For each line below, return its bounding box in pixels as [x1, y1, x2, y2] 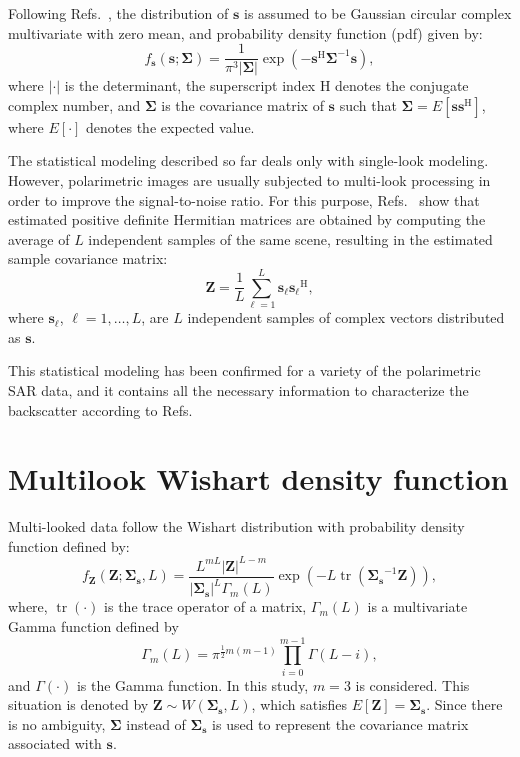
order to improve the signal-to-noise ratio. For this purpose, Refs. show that [8, 189, 480, 210]
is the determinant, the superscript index [64, 75, 316, 96]
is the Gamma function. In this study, [76, 674, 309, 695]
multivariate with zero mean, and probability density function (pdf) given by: [8, 22, 483, 43]
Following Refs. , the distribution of [8, 3, 229, 23]
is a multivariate [367, 596, 468, 617]
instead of [126, 713, 186, 734]
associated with [8, 733, 102, 754]
